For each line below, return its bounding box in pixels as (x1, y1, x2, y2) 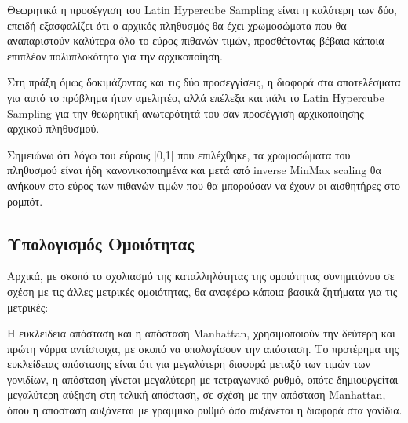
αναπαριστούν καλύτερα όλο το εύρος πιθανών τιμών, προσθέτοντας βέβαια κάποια (7, 32, 384, 49)
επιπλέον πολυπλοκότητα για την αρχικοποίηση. (7, 47, 224, 64)
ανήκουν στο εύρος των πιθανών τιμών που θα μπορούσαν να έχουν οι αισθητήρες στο (7, 177, 400, 193)
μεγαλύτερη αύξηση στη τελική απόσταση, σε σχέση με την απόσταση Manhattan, (7, 386, 386, 403)
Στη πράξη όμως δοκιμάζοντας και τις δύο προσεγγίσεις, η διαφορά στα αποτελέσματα (7, 74, 401, 90)
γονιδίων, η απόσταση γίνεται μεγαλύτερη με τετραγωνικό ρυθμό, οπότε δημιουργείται (7, 370, 399, 387)
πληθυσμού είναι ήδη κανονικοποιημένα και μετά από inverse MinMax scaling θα (7, 162, 381, 178)
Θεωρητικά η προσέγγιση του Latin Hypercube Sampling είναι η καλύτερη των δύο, (7, 2, 397, 17)
